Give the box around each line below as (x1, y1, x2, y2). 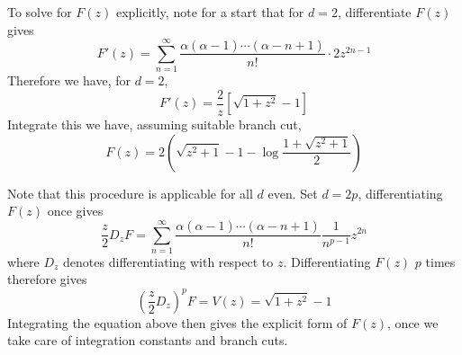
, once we (387, 313, 439, 332)
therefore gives (7, 270, 87, 288)
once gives (47, 201, 104, 220)
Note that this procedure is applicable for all (7, 183, 253, 202)
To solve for (7, 3, 72, 21)
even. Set (267, 183, 318, 202)
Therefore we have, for (7, 71, 131, 90)
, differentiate (337, 3, 412, 21)
